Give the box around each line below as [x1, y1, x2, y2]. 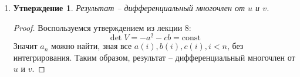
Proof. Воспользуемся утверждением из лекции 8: [13, 21, 191, 33]
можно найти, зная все [51, 40, 132, 52]
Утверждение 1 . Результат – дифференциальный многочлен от [13, 2, 245, 13]
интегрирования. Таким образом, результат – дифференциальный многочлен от [13, 51, 295, 63]
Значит [13, 40, 38, 52]
